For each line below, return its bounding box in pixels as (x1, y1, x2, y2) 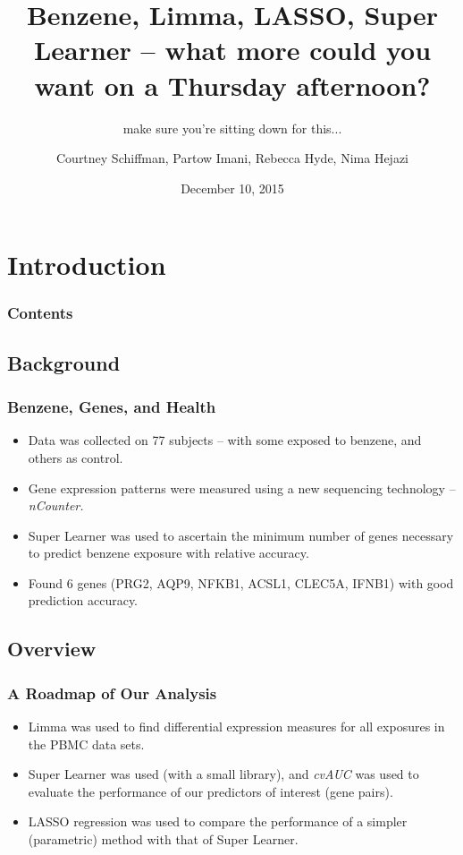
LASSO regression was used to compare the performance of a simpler (28, 812, 408, 831)
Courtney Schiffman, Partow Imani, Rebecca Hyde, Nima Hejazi (55, 149, 408, 167)
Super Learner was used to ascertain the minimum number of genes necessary (28, 526, 454, 544)
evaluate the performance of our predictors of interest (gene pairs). (28, 782, 393, 800)
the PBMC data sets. (28, 734, 145, 753)
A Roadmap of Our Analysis (7, 681, 217, 704)
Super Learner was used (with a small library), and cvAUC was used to (28, 765, 419, 783)
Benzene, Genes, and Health (7, 396, 216, 418)
